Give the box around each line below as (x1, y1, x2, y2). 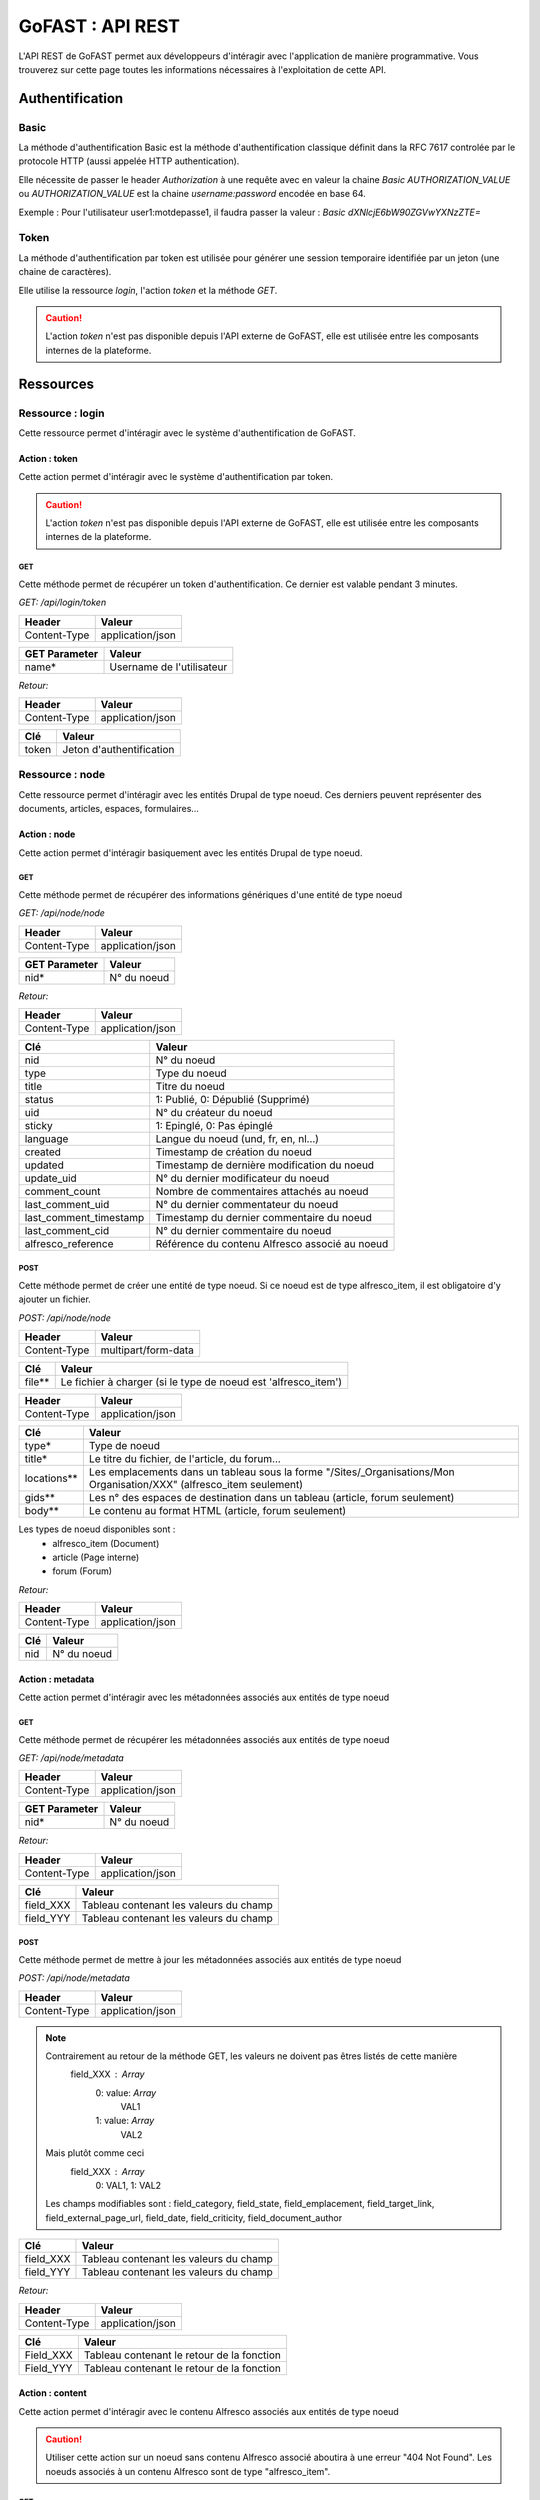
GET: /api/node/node (18, 907, 105, 919)
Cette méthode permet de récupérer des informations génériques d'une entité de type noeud (18, 888, 403, 900)
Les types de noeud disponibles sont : (18, 1523, 176, 1535)
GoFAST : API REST (18, 15, 180, 37)
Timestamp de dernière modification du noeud (155, 1158, 375, 1172)
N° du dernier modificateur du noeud (155, 1171, 330, 1185)
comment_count (24, 1185, 101, 1199)
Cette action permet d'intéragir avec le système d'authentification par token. (18, 471, 334, 483)
